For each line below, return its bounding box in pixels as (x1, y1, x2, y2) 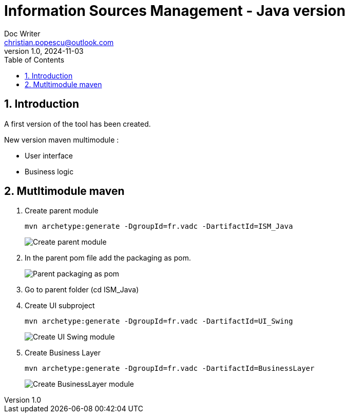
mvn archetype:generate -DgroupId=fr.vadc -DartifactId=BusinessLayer (25, 364, 315, 373)
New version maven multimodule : (4, 135, 119, 144)
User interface (25, 151, 73, 160)
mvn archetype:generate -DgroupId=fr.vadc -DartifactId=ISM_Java (25, 222, 293, 231)
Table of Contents (4, 55, 65, 64)
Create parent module (25, 206, 99, 215)
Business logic (25, 167, 74, 176)
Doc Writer (4, 29, 41, 38)
